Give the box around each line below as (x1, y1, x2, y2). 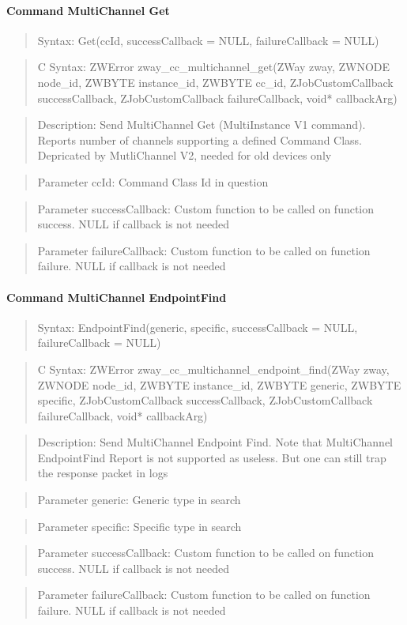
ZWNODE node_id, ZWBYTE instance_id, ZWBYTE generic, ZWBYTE (37, 376, 401, 393)
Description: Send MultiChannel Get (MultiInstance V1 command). (37, 116, 366, 133)
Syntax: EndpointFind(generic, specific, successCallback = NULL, (37, 318, 358, 335)
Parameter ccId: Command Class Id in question (37, 173, 269, 190)
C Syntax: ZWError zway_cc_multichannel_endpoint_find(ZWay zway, (37, 360, 390, 377)
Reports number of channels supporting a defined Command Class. (37, 131, 363, 148)
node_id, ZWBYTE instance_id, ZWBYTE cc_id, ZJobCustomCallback (37, 73, 394, 90)
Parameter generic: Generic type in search (37, 491, 241, 508)
